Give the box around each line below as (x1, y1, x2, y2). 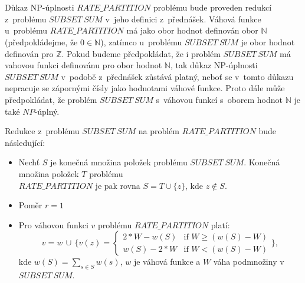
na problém (138, 125, 179, 137)
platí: (211, 218, 230, 231)
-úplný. (34, 105, 60, 117)
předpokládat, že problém (5, 93, 97, 105)
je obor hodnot (241, 35, 295, 48)
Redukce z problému (5, 125, 80, 137)
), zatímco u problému (100, 35, 182, 48)
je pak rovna (95, 179, 140, 191)
